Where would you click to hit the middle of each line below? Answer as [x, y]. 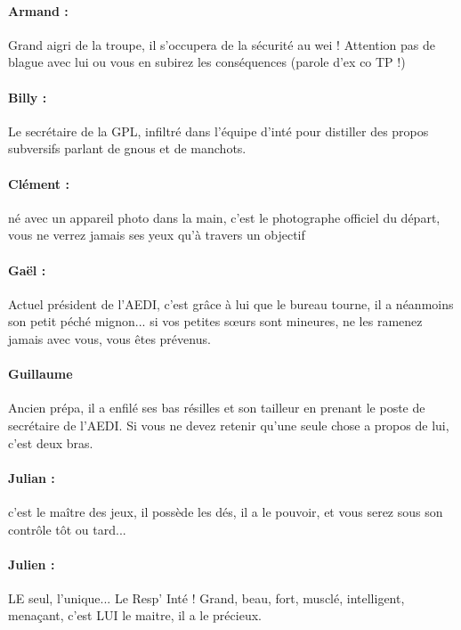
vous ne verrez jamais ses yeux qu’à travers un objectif [157, 235]
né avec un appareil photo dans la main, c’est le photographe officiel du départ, [224, 217]
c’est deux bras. [51, 442]
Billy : [28, 97]
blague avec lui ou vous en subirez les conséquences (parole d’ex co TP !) [207, 62]
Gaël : [27, 270]
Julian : [32, 477]
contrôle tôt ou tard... [67, 529]
